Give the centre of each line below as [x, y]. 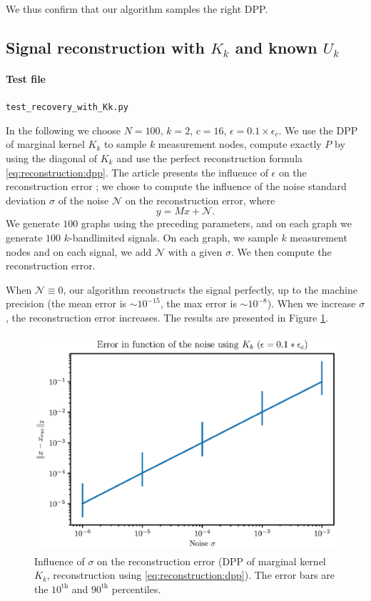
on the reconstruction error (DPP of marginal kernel [212, 561]
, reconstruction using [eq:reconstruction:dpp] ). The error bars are [190, 575]
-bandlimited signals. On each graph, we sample [174, 237]
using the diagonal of [52, 158]
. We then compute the [281, 251]
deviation [26, 200]
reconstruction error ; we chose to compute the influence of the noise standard [176, 186]
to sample [126, 144]
